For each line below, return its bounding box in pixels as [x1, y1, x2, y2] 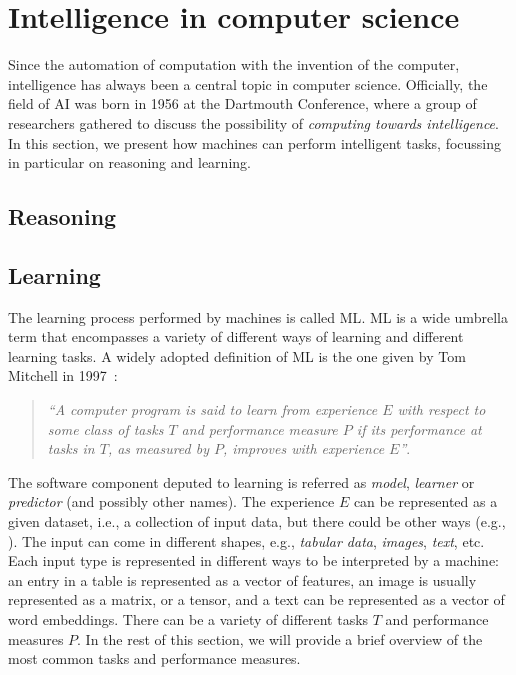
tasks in [47, 438, 95, 459]
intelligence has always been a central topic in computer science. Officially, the [8, 73, 488, 94]
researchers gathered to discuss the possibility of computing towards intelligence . [8, 112, 499, 133]
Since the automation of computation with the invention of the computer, [8, 54, 460, 75]
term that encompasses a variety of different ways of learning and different [8, 326, 464, 347]
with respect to [397, 399, 486, 420]
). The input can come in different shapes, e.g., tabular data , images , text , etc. [8, 530, 485, 551]
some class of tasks [47, 418, 164, 439]
